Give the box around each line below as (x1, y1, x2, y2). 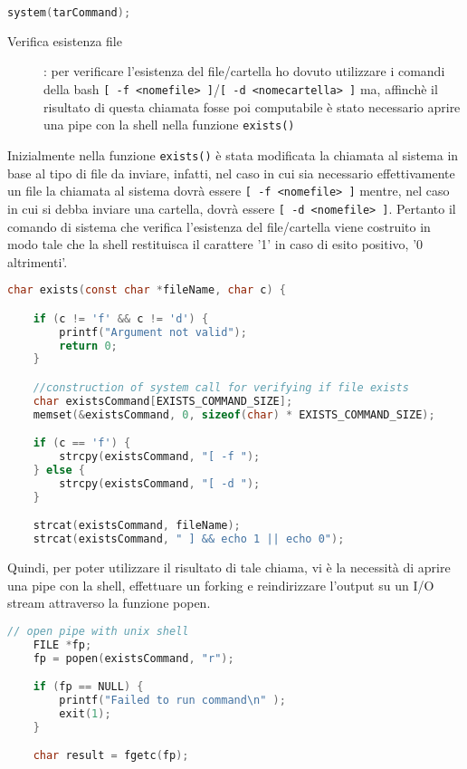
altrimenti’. (7, 252, 68, 271)
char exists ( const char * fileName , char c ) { (7, 284, 286, 297)
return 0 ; (59, 339, 118, 352)
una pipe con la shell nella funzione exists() (43, 115, 295, 134)
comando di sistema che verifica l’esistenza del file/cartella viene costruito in (7, 216, 431, 236)
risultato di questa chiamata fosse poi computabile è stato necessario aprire (43, 97, 461, 116)
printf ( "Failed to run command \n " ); (59, 694, 286, 707)
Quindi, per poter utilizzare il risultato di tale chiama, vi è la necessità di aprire (7, 558, 451, 577)
